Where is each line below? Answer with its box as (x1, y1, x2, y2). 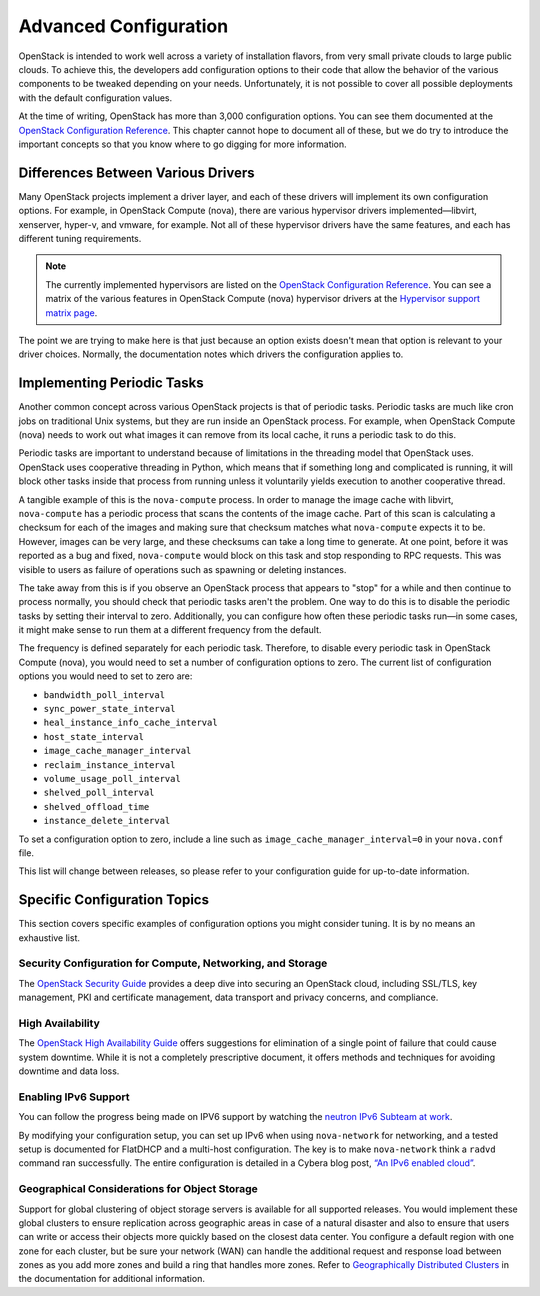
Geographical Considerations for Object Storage (18, 1182, 259, 1196)
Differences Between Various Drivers (18, 164, 255, 181)
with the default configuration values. (18, 91, 173, 104)
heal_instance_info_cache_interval (43, 717, 219, 729)
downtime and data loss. (18, 1065, 120, 1077)
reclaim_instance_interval (43, 759, 176, 770)
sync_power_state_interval (43, 703, 176, 715)
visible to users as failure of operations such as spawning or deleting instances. (18, 563, 347, 575)
